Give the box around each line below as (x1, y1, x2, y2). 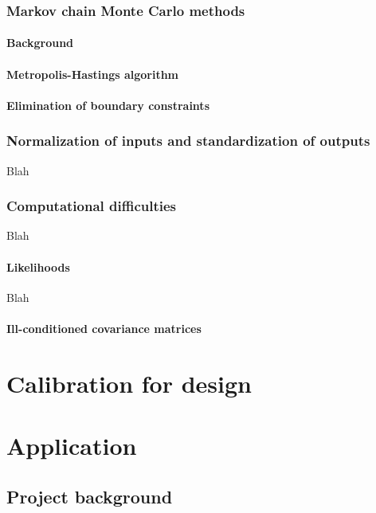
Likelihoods (6, 258, 70, 275)
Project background (6, 484, 173, 508)
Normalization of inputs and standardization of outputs (6, 131, 370, 151)
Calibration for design (6, 366, 252, 399)
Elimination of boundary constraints (6, 96, 210, 113)
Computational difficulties (6, 196, 177, 216)
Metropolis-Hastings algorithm (6, 65, 179, 82)
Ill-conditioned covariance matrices (6, 320, 202, 337)
